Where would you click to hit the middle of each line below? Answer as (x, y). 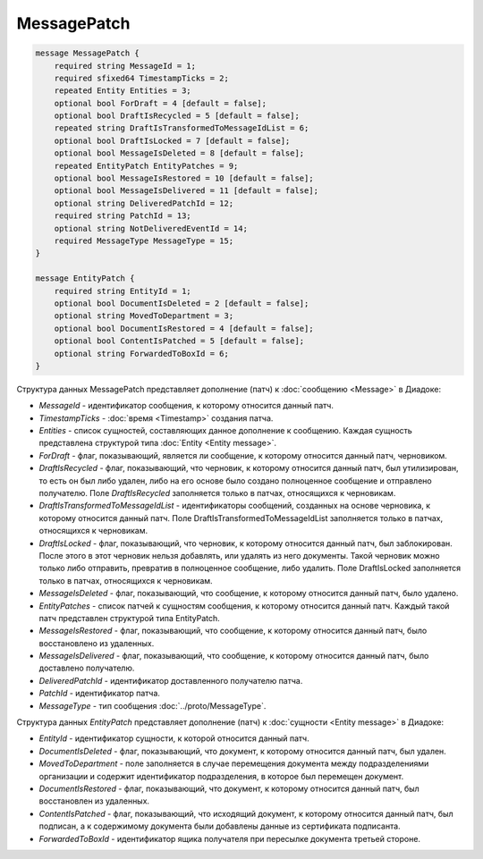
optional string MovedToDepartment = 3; (144, 316)
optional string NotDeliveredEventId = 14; (151, 228)
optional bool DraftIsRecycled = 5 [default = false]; (177, 116)
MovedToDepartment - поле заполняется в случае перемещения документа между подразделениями (234, 763)
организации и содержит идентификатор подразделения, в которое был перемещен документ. (221, 776)
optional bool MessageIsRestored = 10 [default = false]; (184, 178)
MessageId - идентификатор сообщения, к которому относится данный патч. (186, 406)
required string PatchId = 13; (123, 216)
